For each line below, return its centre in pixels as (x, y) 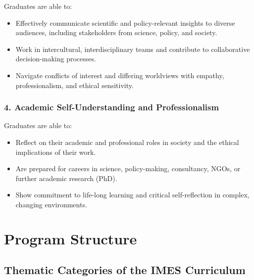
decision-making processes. (56, 59)
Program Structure (71, 238)
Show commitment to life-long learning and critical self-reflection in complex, (132, 195)
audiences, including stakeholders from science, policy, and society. (116, 32)
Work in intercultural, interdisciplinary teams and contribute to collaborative (133, 49)
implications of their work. (56, 152)
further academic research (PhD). (66, 178)
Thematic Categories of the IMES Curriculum (125, 270)
